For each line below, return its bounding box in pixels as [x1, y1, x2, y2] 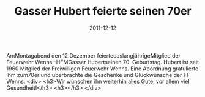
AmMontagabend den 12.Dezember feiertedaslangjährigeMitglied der [6, 52, 181, 59]
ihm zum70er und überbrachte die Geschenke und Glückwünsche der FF [6, 71, 190, 78]
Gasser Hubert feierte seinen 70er [14, 4, 192, 18]
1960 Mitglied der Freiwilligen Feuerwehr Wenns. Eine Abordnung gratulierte [6, 65, 199, 72]
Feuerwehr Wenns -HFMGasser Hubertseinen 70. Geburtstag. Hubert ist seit [6, 58, 199, 65]
